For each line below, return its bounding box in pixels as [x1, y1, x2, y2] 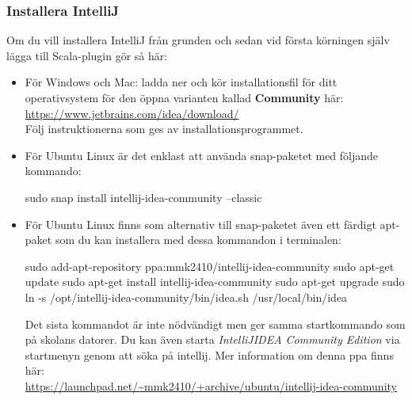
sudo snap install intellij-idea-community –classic [25, 189, 262, 205]
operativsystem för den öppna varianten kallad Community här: [25, 90, 344, 105]
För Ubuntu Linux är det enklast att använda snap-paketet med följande [25, 147, 379, 163]
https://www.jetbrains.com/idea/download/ [25, 105, 239, 121]
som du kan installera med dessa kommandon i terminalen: [55, 231, 341, 248]
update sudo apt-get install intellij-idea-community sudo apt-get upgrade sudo [25, 273, 405, 290]
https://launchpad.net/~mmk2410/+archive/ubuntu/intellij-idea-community [25, 377, 397, 394]
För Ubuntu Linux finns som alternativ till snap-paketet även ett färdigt [25, 215, 376, 232]
